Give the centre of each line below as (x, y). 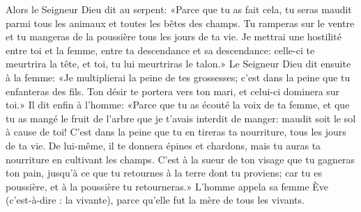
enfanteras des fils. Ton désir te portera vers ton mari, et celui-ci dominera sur (173, 91)
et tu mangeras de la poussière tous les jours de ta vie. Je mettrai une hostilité (174, 36)
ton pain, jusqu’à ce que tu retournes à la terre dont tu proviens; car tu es (164, 173)
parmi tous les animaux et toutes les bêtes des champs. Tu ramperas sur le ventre (180, 23)
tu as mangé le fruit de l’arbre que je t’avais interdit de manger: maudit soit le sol (181, 118)
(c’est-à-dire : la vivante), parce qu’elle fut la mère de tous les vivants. (155, 200)
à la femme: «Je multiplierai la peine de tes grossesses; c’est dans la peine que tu (178, 77)
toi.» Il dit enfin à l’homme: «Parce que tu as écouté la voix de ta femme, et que (178, 105)
